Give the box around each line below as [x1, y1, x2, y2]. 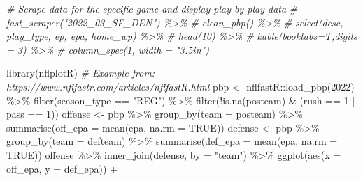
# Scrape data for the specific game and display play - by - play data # [6, 1, 298, 15]
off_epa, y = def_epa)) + [6, 161, 118, 175]
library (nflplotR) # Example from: [6, 65, 155, 80]
